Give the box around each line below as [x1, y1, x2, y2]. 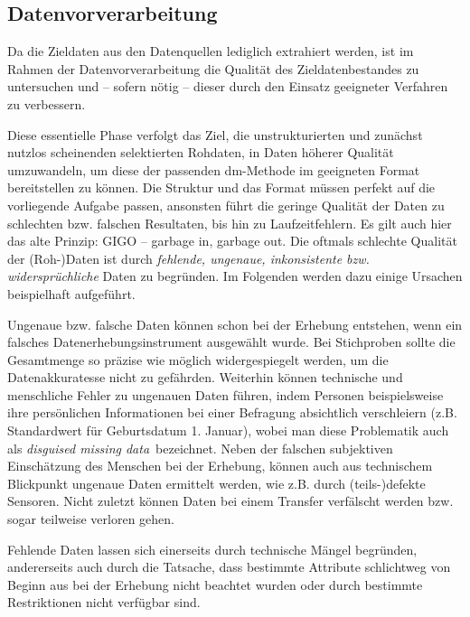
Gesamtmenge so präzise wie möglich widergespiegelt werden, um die [7, 350, 389, 369]
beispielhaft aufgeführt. [7, 284, 136, 303]
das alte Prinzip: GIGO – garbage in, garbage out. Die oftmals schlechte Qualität [7, 231, 457, 250]
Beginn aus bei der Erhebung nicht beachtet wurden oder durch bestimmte [7, 575, 423, 594]
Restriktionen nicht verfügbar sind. [7, 593, 201, 612]
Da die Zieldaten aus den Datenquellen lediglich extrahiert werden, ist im [7, 42, 414, 61]
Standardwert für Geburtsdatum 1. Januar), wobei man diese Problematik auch [7, 421, 449, 440]
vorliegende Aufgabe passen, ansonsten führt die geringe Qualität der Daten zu [7, 195, 445, 214]
